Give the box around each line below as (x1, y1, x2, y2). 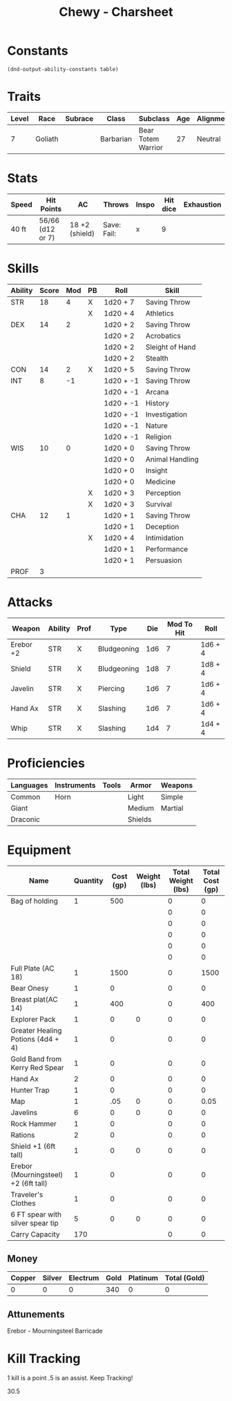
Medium (127, 803, 155, 812)
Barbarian (99, 134, 133, 144)
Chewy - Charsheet (59, 4, 173, 20)
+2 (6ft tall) (10, 1179, 48, 1188)
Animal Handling (145, 454, 199, 464)
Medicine (145, 477, 176, 486)
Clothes (10, 1198, 36, 1208)
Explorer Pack (10, 1014, 57, 1024)
